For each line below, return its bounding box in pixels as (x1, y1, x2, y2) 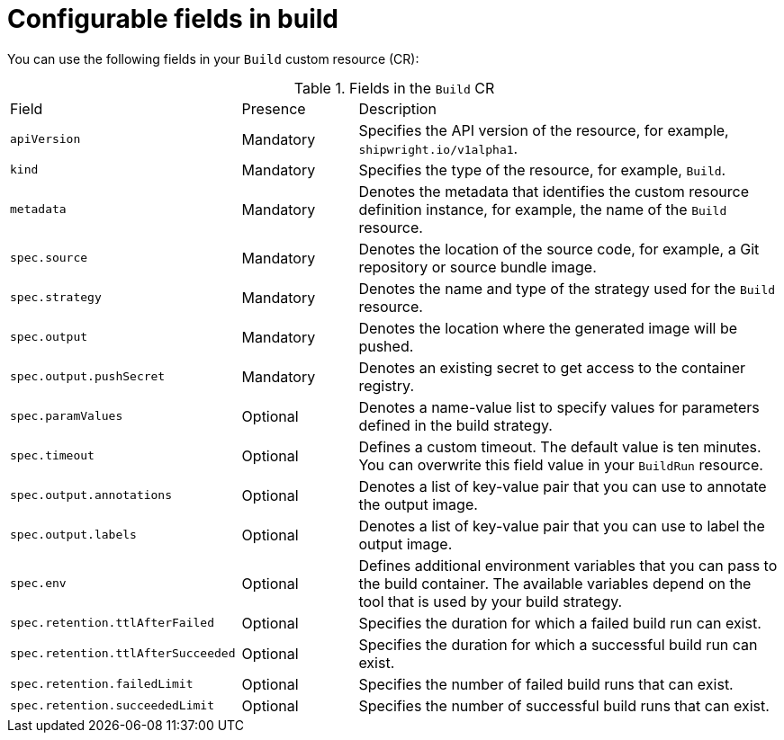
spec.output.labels (10, 528, 137, 542)
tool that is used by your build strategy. (358, 592, 623, 611)
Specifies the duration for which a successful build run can (358, 635, 758, 654)
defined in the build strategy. (358, 415, 553, 434)
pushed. (358, 336, 414, 355)
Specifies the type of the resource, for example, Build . (358, 160, 726, 179)
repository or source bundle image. (358, 257, 597, 276)
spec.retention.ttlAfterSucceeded (10, 646, 236, 661)
